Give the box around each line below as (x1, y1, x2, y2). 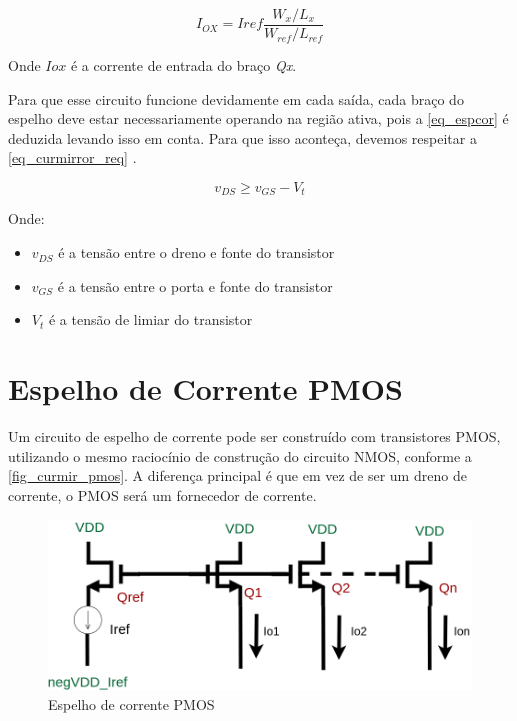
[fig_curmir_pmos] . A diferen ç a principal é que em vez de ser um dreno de (8, 465, 467, 486)
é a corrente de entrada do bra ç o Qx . (70, 55, 297, 76)
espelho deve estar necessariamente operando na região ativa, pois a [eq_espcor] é (8, 108, 509, 129)
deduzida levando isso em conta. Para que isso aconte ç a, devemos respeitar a (8, 127, 477, 148)
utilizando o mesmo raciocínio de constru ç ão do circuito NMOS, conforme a (8, 445, 472, 466)
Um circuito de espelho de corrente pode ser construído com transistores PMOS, (8, 425, 501, 446)
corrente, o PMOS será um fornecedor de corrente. (8, 484, 317, 505)
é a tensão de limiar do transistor (48, 309, 253, 330)
